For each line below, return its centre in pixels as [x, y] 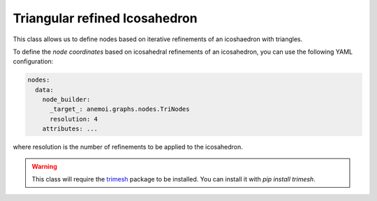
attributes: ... [70, 129]
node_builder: [66, 100]
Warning [44, 166]
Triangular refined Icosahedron [105, 18]
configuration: [33, 61]
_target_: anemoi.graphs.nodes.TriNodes [120, 109]
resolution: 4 [74, 119]
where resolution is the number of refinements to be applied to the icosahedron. [128, 147]
